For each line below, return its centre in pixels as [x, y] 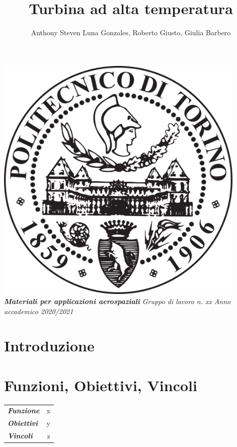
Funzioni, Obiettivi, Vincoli [101, 385]
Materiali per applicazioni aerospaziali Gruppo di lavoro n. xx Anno [117, 301]
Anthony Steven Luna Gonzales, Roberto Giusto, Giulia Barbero [131, 32]
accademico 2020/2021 [39, 311]
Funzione [24, 411]
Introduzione [49, 346]
